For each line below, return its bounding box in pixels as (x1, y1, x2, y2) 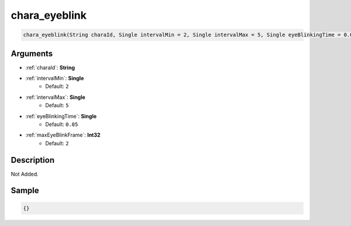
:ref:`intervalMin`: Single (25, 75, 84, 82)
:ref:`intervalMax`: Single (25, 94, 86, 101)
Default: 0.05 (45, 121, 78, 128)
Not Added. (11, 170, 39, 177)
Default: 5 (45, 102, 69, 109)
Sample (11, 186, 39, 196)
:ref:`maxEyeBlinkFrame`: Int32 (25, 132, 101, 139)
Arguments (11, 49, 53, 59)
